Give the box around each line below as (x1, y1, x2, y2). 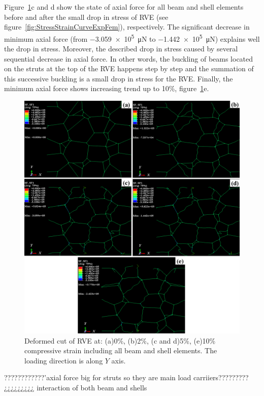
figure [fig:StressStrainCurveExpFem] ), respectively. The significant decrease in (4, 21, 250, 32)
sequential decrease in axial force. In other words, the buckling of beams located (4, 53, 253, 64)
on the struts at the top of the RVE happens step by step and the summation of (4, 63, 254, 74)
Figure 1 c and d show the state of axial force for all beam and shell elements (4, 2, 244, 12)
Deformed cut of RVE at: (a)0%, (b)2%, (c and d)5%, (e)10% (24, 335, 216, 346)
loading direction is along (24, 355, 103, 365)
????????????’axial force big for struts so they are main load (4, 372, 191, 383)
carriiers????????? (193, 372, 249, 383)
